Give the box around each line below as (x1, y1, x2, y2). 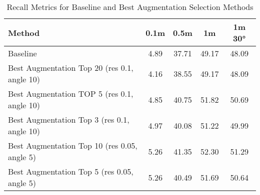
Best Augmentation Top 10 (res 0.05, (8, 140, 137, 151)
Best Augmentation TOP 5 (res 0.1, (8, 88, 133, 99)
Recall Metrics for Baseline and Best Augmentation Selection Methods (6, 1, 253, 12)
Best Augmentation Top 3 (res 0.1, (8, 114, 129, 125)
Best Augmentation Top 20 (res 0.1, (8, 62, 133, 73)
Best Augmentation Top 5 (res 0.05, (8, 166, 133, 177)
